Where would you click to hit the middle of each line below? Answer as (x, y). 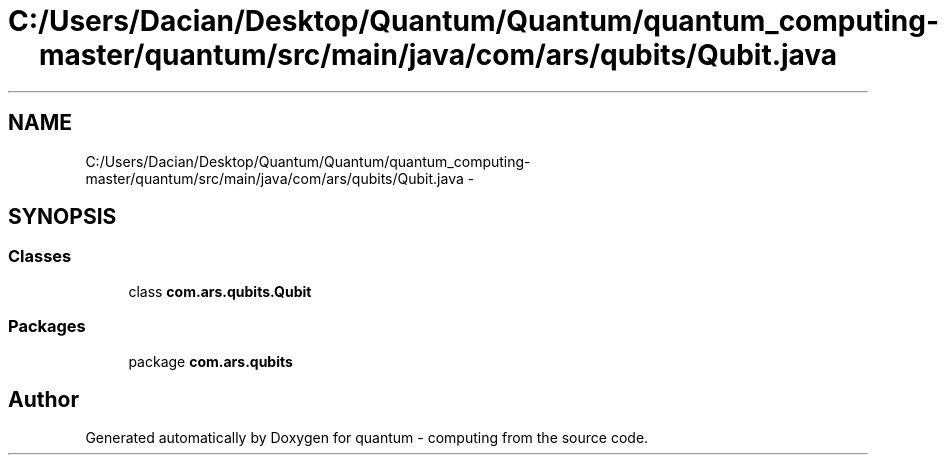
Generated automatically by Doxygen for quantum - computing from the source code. (367, 438)
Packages (47, 326)
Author (43, 399)
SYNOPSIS (62, 217)
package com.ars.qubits (210, 361)
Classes (40, 256)
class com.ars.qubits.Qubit (220, 291)
